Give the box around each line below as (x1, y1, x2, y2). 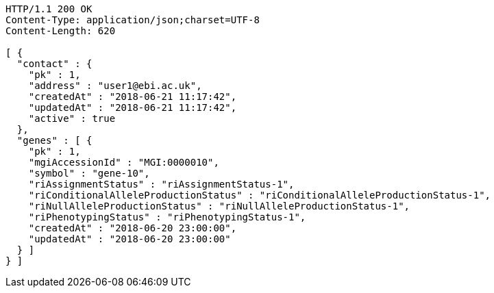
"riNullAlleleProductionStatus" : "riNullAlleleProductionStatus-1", (28, 201, 410, 212)
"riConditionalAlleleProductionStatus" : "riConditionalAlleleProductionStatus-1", (28, 190, 491, 201)
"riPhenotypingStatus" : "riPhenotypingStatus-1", (28, 212, 306, 222)
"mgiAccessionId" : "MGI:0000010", (28, 157, 219, 168)
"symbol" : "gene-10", (28, 168, 150, 179)
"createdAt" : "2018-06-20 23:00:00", (28, 222, 237, 233)
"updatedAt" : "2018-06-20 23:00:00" (28, 233, 231, 244)
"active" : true (28, 113, 116, 124)
